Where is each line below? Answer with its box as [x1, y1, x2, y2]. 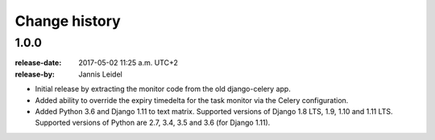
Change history [14, 12, 121, 30]
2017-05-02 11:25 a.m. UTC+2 [78, 58, 179, 68]
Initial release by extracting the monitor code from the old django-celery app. [35, 84, 292, 94]
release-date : [14, 58, 62, 68]
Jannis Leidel [78, 69, 122, 79]
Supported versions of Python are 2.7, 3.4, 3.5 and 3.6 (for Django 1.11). [35, 117, 271, 128]
